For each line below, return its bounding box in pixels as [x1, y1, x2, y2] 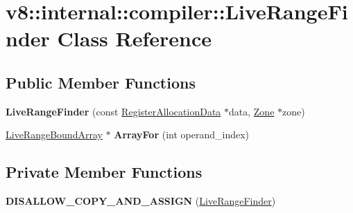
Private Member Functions [6, 161, 203, 183]
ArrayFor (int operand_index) [114, 127, 250, 142]
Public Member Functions [6, 71, 196, 93]
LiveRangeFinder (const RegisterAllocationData [6, 104, 221, 118]
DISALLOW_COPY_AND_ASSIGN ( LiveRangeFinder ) [6, 194, 276, 208]
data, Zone [229, 104, 275, 118]
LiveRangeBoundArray [6, 127, 103, 142]
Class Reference [57, 24, 212, 53]
